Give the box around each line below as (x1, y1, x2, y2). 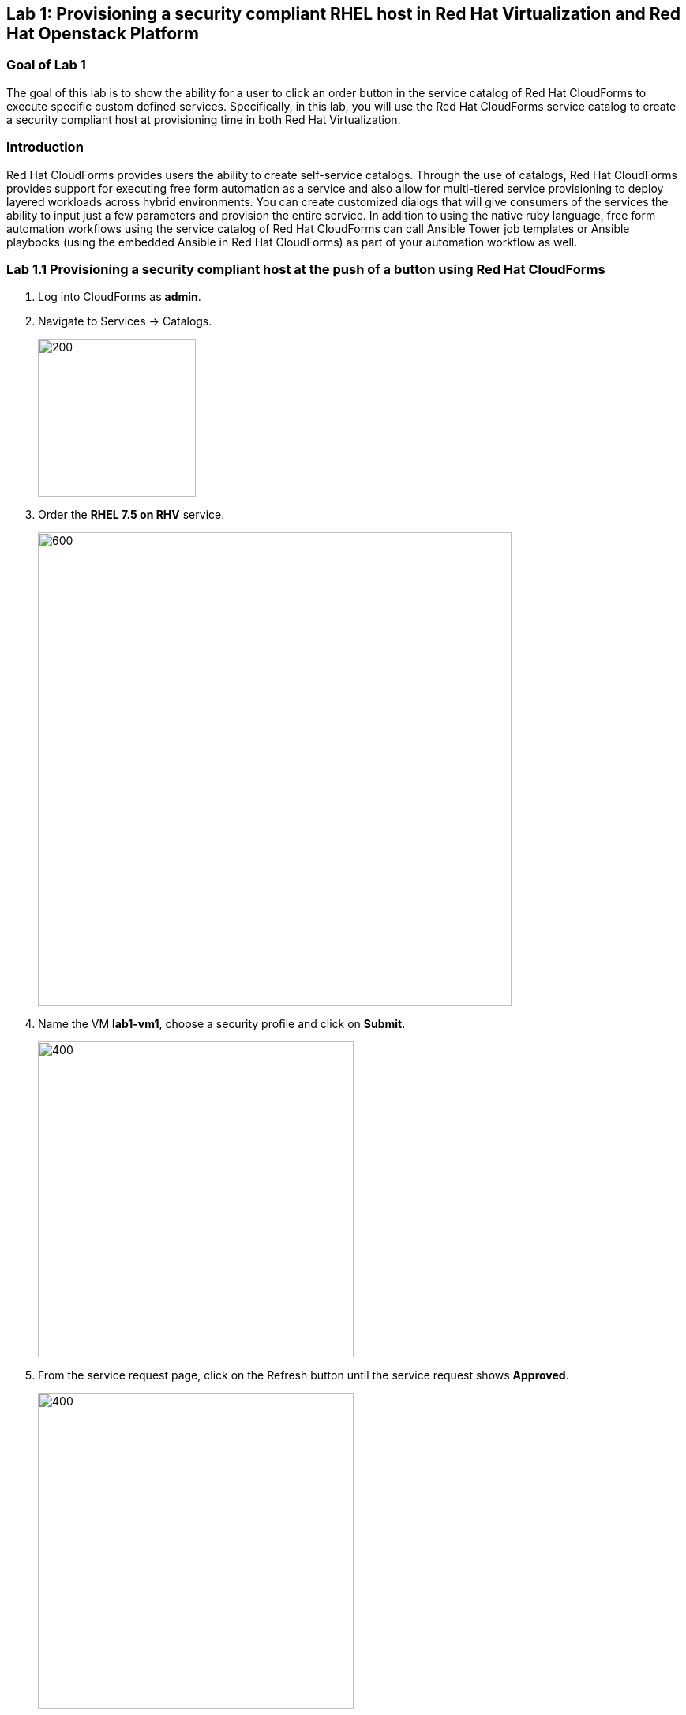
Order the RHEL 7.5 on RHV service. (38, 508, 225, 522)
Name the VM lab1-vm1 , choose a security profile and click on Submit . (38, 1017, 406, 1031)
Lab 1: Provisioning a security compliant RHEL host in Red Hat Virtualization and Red (6, 4, 681, 24)
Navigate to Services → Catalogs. (38, 314, 212, 328)
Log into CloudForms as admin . (38, 290, 201, 304)
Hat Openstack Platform (6, 24, 199, 43)
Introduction (6, 139, 84, 156)
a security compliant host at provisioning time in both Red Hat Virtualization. (6, 112, 401, 126)
